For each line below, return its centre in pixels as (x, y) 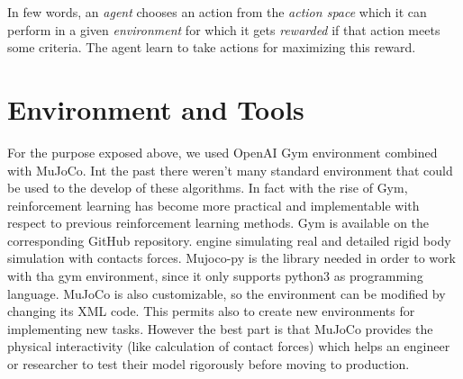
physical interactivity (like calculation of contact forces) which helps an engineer (229, 346)
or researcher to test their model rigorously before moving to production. (209, 364)
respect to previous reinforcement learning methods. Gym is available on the (218, 223)
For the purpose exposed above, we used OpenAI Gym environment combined (222, 152)
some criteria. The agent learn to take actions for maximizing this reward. (212, 47)
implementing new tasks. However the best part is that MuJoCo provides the (220, 328)
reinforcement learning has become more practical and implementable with (213, 205)
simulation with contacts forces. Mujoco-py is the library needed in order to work (231, 258)
